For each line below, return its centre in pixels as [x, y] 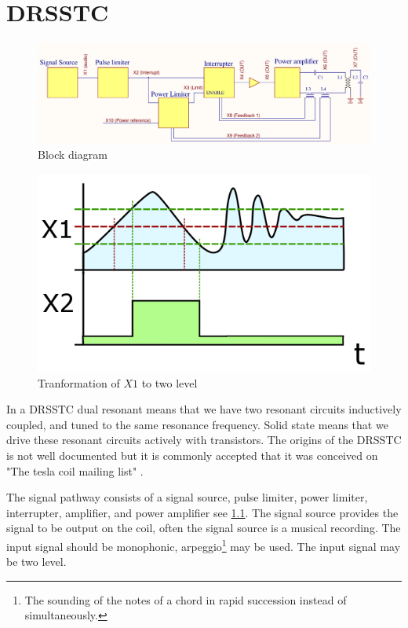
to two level [169, 382]
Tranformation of [79, 382]
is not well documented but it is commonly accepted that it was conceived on [192, 455]
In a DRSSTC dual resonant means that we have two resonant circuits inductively [204, 409]
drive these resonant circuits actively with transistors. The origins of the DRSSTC [204, 440]
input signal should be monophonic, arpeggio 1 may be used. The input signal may [204, 545]
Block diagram [73, 154]
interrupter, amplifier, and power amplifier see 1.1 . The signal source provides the [202, 512]
